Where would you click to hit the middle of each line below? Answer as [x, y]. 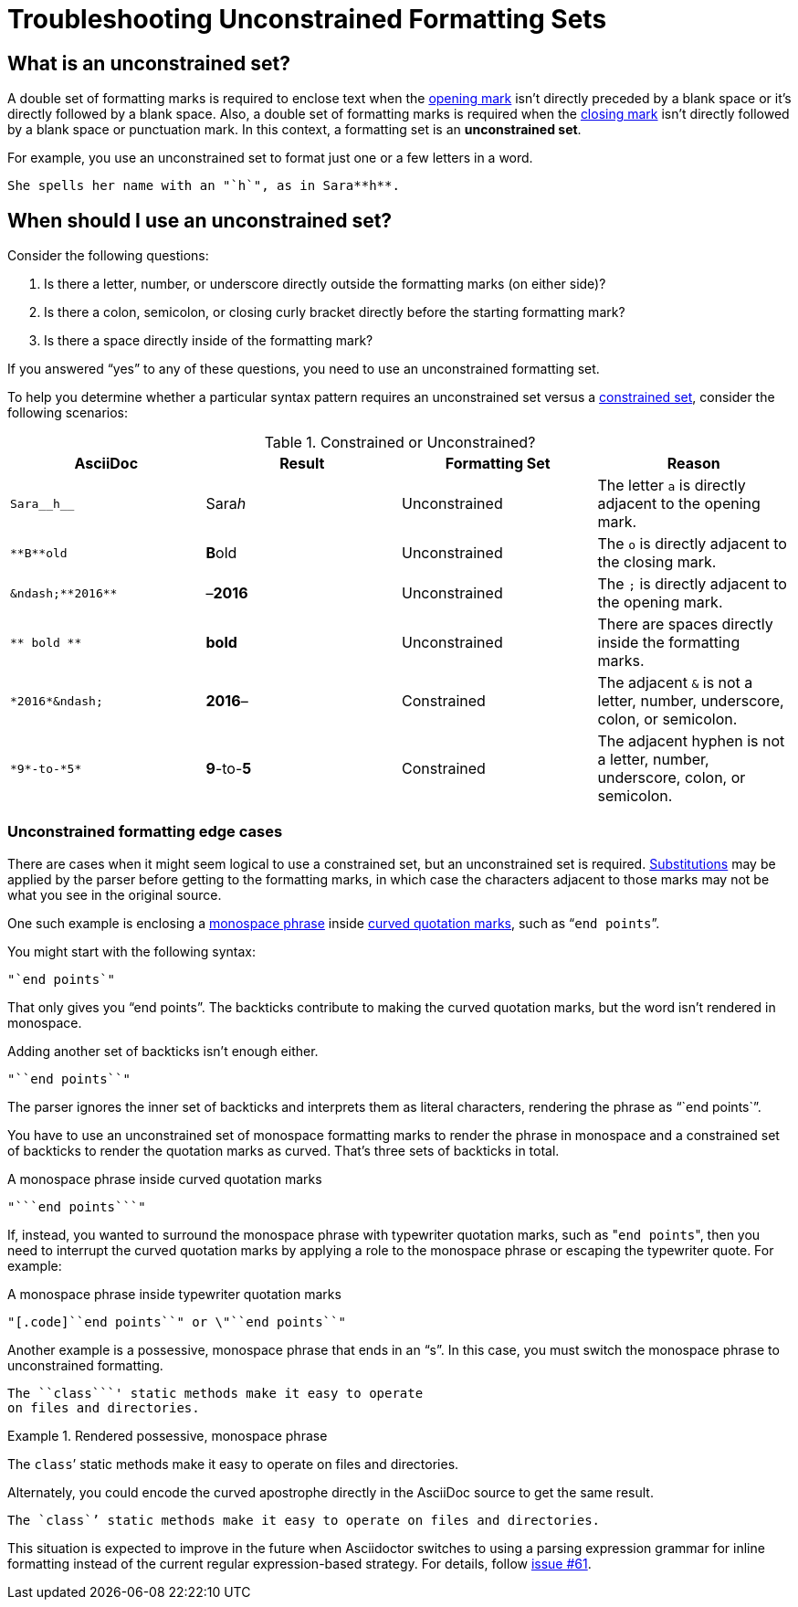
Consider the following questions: [108, 256]
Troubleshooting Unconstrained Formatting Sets [307, 19]
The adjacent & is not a [675, 683]
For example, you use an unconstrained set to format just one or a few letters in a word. [270, 158]
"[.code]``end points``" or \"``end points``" [177, 1322]
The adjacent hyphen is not [691, 741]
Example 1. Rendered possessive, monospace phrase [168, 1435]
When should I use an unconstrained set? [200, 220]
